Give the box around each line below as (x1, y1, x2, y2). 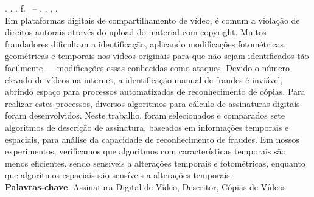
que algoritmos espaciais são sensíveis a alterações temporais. (5, 168, 232, 181)
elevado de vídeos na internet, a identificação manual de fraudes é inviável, (5, 73, 283, 86)
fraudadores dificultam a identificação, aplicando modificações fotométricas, (5, 37, 286, 50)
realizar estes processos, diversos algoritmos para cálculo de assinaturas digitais (5, 97, 300, 109)
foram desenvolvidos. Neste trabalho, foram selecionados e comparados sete (5, 109, 285, 122)
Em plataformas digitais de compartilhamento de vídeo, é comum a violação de (5, 13, 300, 26)
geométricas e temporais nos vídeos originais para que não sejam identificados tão (5, 49, 309, 62)
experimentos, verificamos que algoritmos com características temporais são (5, 145, 286, 157)
